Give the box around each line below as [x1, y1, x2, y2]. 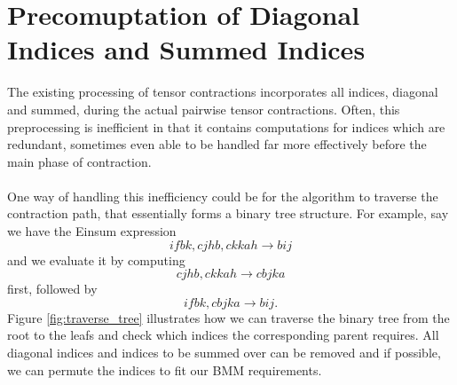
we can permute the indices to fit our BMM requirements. [7, 360, 322, 379]
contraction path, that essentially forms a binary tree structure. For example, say [7, 204, 449, 223]
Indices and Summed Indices [7, 31, 366, 67]
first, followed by [7, 279, 98, 298]
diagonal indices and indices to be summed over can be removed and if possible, [7, 343, 441, 362]
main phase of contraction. [7, 152, 152, 170]
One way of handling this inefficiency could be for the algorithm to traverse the [7, 186, 438, 205]
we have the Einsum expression [7, 222, 177, 240]
